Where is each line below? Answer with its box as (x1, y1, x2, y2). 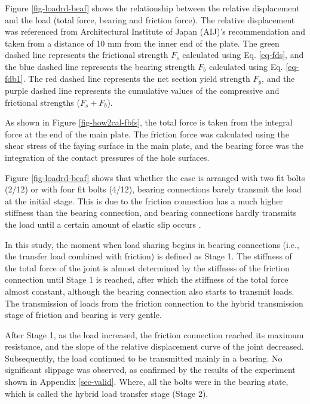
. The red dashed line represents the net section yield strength (23, 72, 250, 84)
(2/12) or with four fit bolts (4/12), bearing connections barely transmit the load (5, 183, 302, 195)
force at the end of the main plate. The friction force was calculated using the (5, 127, 289, 140)
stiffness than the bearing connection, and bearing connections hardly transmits (5, 206, 297, 219)
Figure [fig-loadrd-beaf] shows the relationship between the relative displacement (5, 2, 300, 14)
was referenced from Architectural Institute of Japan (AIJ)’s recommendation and (5, 25, 305, 38)
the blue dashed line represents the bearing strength (5, 60, 195, 72)
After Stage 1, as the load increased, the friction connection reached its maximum (5, 328, 304, 341)
